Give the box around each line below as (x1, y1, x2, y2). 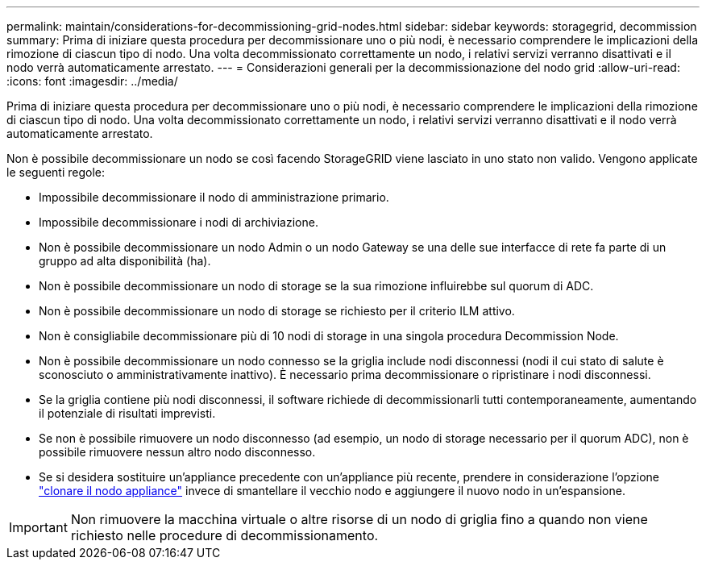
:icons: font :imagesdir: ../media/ (6, 74, 178, 88)
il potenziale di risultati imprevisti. (39, 406, 216, 420)
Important (9, 519, 68, 535)
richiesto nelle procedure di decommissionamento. (70, 527, 379, 543)
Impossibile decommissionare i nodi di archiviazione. (39, 215, 318, 229)
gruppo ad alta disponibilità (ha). (39, 254, 211, 268)
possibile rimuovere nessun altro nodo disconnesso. (39, 445, 316, 459)
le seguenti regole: (6, 165, 106, 179)
